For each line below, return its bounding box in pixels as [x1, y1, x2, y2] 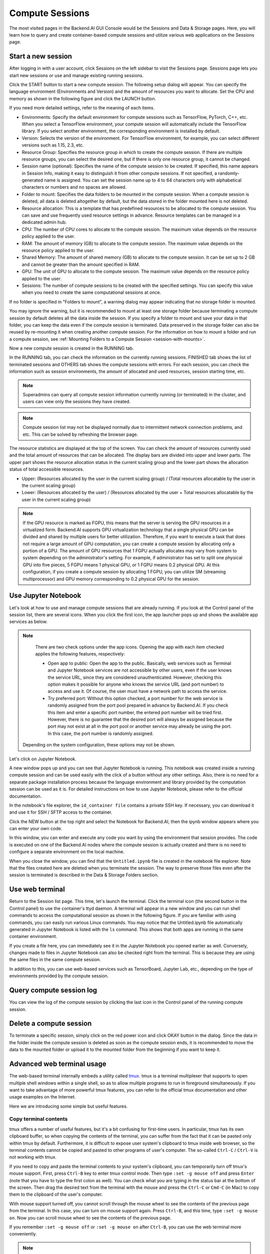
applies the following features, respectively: [35, 651, 125, 657]
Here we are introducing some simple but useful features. [9, 1103, 128, 1109]
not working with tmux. [9, 1154, 57, 1160]
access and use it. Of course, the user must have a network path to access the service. [47, 688, 227, 694]
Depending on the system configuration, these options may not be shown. [22, 742, 175, 748]
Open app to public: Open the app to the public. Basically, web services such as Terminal [47, 660, 231, 666]
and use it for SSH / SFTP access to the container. [9, 809, 112, 815]
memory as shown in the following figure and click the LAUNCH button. [9, 95, 156, 101]
